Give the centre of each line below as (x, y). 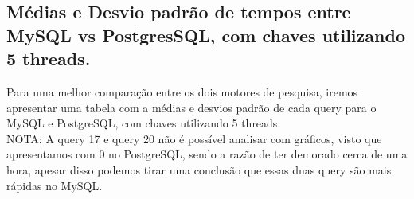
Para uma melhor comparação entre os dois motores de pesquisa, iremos (182, 91)
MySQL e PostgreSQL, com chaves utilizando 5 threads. (144, 123)
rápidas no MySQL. (55, 185)
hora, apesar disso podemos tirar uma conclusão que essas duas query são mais (199, 169)
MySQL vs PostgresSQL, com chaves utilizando (206, 35)
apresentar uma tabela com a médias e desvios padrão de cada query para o (191, 107)
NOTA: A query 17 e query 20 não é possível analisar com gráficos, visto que (194, 138)
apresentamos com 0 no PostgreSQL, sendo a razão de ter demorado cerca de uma (207, 154)
